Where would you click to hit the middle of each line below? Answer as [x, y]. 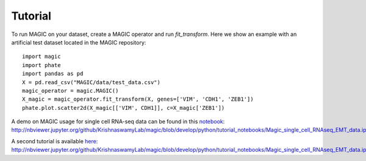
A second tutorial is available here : [55, 141]
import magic [41, 57]
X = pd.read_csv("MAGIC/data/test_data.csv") [91, 82]
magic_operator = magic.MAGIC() [70, 91]
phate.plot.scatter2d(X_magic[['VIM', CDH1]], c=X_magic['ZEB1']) [124, 108]
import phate [41, 65]
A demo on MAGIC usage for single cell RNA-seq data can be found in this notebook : [118, 121]
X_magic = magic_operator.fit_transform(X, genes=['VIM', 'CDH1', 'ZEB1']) [138, 99]
